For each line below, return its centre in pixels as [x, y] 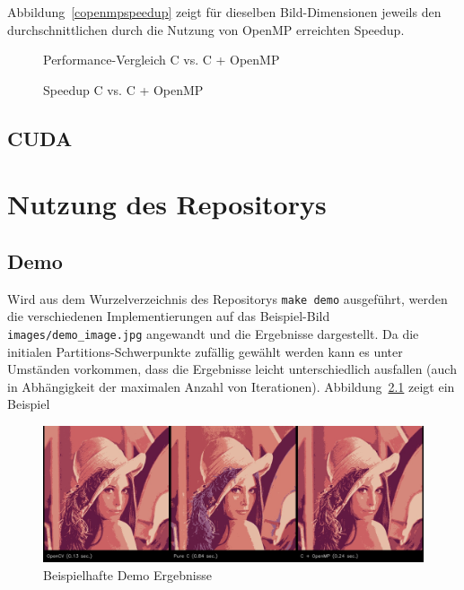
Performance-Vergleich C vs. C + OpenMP [162, 60]
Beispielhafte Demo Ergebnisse [127, 574]
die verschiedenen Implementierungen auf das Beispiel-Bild [169, 316]
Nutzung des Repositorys [167, 204]
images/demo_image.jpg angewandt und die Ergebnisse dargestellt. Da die [213, 333]
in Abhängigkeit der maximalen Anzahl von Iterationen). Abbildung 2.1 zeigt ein [231, 386]
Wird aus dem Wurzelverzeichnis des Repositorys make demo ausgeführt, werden [228, 298]
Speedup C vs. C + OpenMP [123, 89]
